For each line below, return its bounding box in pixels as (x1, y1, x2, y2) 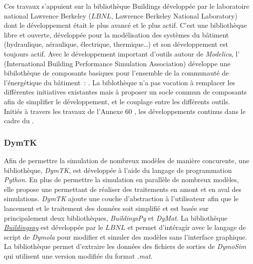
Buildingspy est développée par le (4, 222, 103, 232)
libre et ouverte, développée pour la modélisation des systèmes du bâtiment (4, 29, 229, 39)
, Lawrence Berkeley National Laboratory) (111, 10, 237, 20)
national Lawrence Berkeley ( (4, 10, 91, 20)
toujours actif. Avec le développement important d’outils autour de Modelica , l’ (4, 48, 240, 58)
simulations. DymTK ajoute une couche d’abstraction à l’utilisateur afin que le (4, 193, 239, 204)
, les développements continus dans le (134, 106, 246, 116)
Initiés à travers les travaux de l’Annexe (4, 106, 123, 116)
